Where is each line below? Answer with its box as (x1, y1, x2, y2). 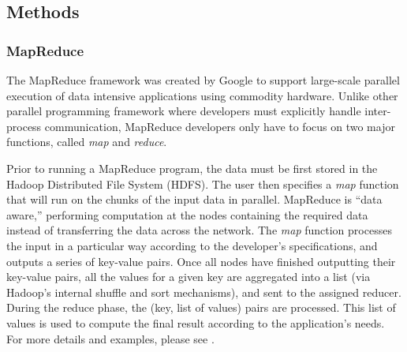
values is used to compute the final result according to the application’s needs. (6, 314, 385, 331)
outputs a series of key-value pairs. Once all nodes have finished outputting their (6, 253, 396, 269)
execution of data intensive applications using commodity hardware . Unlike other (6, 87, 398, 103)
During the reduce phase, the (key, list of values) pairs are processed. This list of (6, 299, 396, 316)
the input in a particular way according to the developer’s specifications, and (6, 237, 378, 253)
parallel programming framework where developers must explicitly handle (6, 103, 361, 119)
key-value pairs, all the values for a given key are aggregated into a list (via (6, 268, 371, 285)
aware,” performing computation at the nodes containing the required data (6, 206, 368, 223)
